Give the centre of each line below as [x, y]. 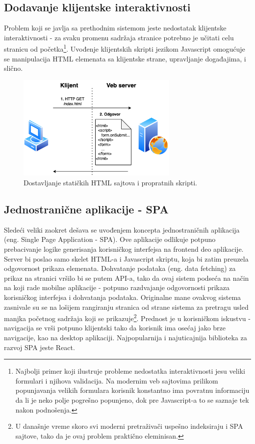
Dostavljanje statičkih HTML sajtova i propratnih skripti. [110, 182]
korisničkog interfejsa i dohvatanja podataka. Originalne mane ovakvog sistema [123, 297]
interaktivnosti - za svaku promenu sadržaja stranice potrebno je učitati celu [119, 37]
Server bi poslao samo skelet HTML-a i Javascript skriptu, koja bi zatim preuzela [126, 258]
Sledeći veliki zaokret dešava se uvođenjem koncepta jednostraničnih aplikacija [122, 229]
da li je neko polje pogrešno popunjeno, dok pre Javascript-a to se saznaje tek [132, 400]
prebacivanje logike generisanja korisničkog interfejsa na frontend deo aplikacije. [124, 249]
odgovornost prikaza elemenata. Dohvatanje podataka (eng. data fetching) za [120, 268]
